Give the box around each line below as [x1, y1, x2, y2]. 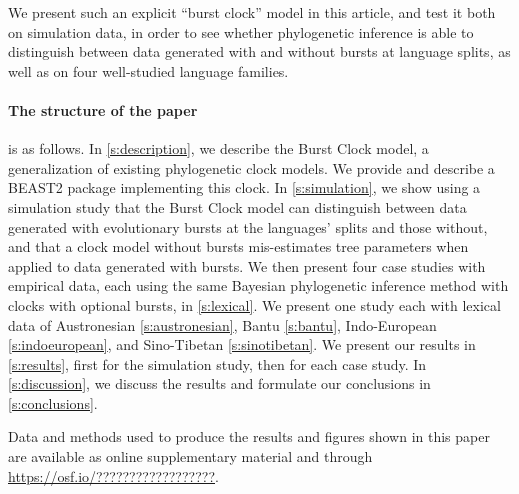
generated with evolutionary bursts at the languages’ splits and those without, [8, 216, 488, 237]
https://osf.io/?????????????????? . [8, 465, 219, 486]
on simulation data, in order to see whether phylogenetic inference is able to [8, 21, 474, 42]
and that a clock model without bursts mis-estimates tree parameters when [8, 236, 469, 257]
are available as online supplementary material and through [8, 446, 373, 467]
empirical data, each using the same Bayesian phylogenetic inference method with [8, 275, 509, 296]
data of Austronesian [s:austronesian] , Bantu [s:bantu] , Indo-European [8, 314, 437, 335]
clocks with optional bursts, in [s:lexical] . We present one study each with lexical [8, 294, 501, 315]
